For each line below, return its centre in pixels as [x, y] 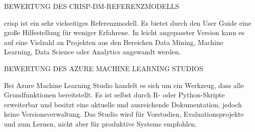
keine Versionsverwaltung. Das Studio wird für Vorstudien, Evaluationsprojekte [124, 114]
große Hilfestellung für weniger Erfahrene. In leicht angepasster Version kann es [124, 32]
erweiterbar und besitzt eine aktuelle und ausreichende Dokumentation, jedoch [123, 104]
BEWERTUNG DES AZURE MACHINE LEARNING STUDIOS [104, 68]
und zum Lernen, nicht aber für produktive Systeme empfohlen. [101, 123]
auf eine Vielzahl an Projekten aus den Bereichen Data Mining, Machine [114, 42]
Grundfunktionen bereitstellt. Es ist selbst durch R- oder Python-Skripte [114, 95]
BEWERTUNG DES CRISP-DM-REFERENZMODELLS [92, 6]
